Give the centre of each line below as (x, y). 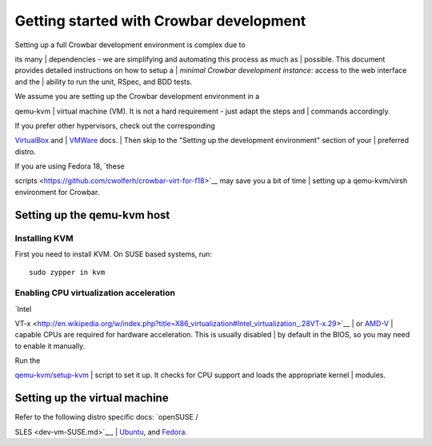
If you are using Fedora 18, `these (70, 166)
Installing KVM (44, 238)
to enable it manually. (50, 346)
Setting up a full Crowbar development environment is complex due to (130, 45)
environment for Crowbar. (57, 192)
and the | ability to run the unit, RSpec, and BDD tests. (103, 82)
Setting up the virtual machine (92, 398)
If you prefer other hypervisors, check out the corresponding (115, 125)
